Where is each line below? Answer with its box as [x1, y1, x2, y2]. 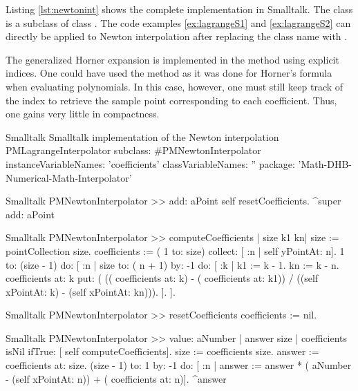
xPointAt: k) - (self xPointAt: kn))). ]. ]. [6, 284, 176, 298]
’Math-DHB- [298, 156, 352, 171]
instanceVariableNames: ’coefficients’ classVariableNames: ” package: [6, 156, 295, 171]
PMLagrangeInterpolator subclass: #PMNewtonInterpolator [6, 143, 261, 158]
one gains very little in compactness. [6, 106, 160, 121]
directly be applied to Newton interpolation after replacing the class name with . [6, 29, 348, 44]
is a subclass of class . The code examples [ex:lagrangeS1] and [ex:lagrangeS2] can [6, 15, 351, 30]
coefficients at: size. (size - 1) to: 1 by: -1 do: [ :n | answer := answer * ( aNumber [6, 358, 352, 372]
